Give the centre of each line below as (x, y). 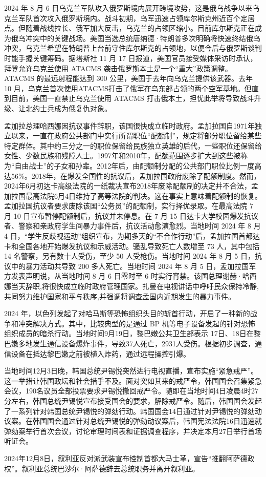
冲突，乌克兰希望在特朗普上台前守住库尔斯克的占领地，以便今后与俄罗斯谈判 (133, 48)
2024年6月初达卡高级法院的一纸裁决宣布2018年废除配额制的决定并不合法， (128, 186)
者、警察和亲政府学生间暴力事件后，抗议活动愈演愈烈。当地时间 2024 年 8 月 (132, 226)
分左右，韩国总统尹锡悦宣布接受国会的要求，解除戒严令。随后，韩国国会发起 (133, 400)
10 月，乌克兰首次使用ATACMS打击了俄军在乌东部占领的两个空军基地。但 (128, 88)
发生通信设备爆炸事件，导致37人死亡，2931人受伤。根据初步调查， (143, 343)
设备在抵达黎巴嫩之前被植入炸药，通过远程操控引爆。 (101, 353)
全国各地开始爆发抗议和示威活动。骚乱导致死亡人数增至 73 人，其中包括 (139, 246)
